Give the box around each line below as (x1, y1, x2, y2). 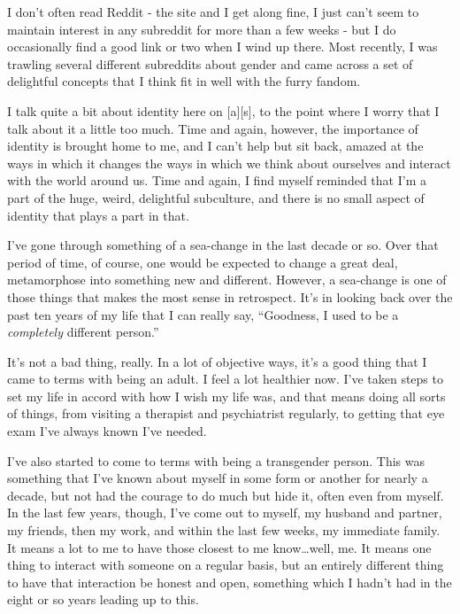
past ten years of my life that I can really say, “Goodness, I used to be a (7, 305, 399, 323)
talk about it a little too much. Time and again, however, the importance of (7, 119, 418, 137)
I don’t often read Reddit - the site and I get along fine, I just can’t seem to (7, 3, 419, 20)
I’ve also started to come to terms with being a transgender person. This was (7, 451, 425, 470)
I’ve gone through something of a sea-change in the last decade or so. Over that (7, 236, 439, 254)
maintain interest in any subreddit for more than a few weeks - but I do (7, 19, 396, 38)
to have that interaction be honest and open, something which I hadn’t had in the (7, 572, 452, 591)
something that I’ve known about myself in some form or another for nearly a (7, 469, 428, 487)
